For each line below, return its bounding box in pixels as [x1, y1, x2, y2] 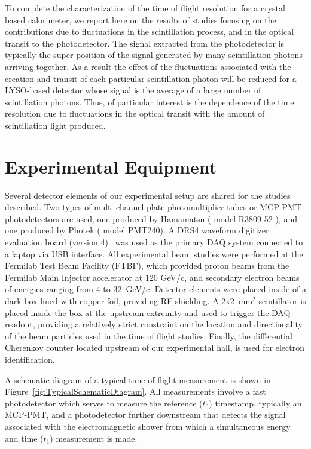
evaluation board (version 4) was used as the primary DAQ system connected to [5, 236, 303, 248]
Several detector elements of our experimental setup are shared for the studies [5, 189, 291, 201]
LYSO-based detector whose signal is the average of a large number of [5, 84, 261, 96]
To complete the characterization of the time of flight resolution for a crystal [5, 2, 285, 14]
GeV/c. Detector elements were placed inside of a [126, 283, 306, 295]
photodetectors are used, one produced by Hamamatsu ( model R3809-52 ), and [5, 212, 297, 224]
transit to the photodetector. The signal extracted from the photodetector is [5, 37, 285, 49]
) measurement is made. [50, 432, 138, 444]
